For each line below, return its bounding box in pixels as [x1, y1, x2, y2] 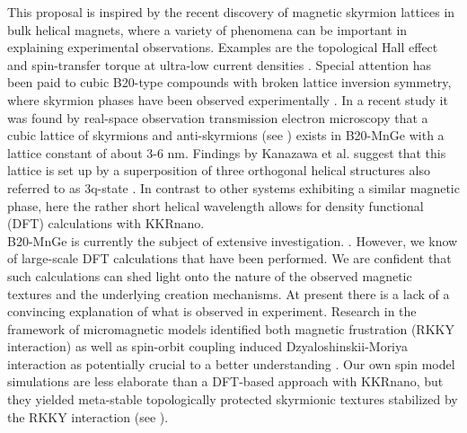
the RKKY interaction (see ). [7, 407, 169, 426]
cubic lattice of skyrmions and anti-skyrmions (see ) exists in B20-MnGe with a [7, 126, 445, 145]
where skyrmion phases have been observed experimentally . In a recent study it [7, 90, 448, 109]
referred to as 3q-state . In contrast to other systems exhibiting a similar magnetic [7, 178, 460, 197]
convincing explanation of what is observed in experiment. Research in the [7, 302, 417, 321]
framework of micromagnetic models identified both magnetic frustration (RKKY [7, 319, 454, 338]
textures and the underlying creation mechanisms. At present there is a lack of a [7, 284, 450, 303]
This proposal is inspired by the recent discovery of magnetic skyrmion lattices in [7, 3, 455, 21]
